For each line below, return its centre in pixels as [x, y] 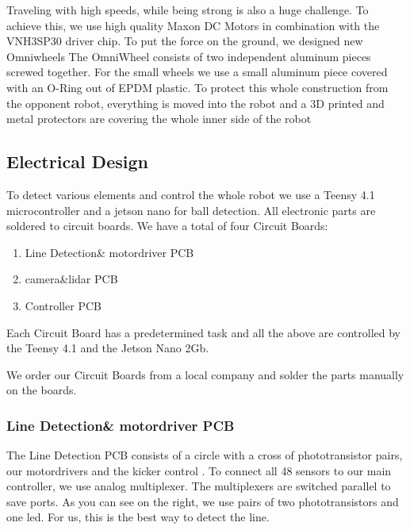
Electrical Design [77, 161]
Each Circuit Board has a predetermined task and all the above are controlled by [203, 332]
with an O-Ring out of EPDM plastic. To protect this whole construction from [197, 87]
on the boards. [42, 390]
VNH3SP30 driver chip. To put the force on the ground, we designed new [185, 41]
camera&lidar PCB [71, 279]
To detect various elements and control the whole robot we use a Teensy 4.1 [191, 194]
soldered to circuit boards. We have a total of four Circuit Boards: [167, 226]
